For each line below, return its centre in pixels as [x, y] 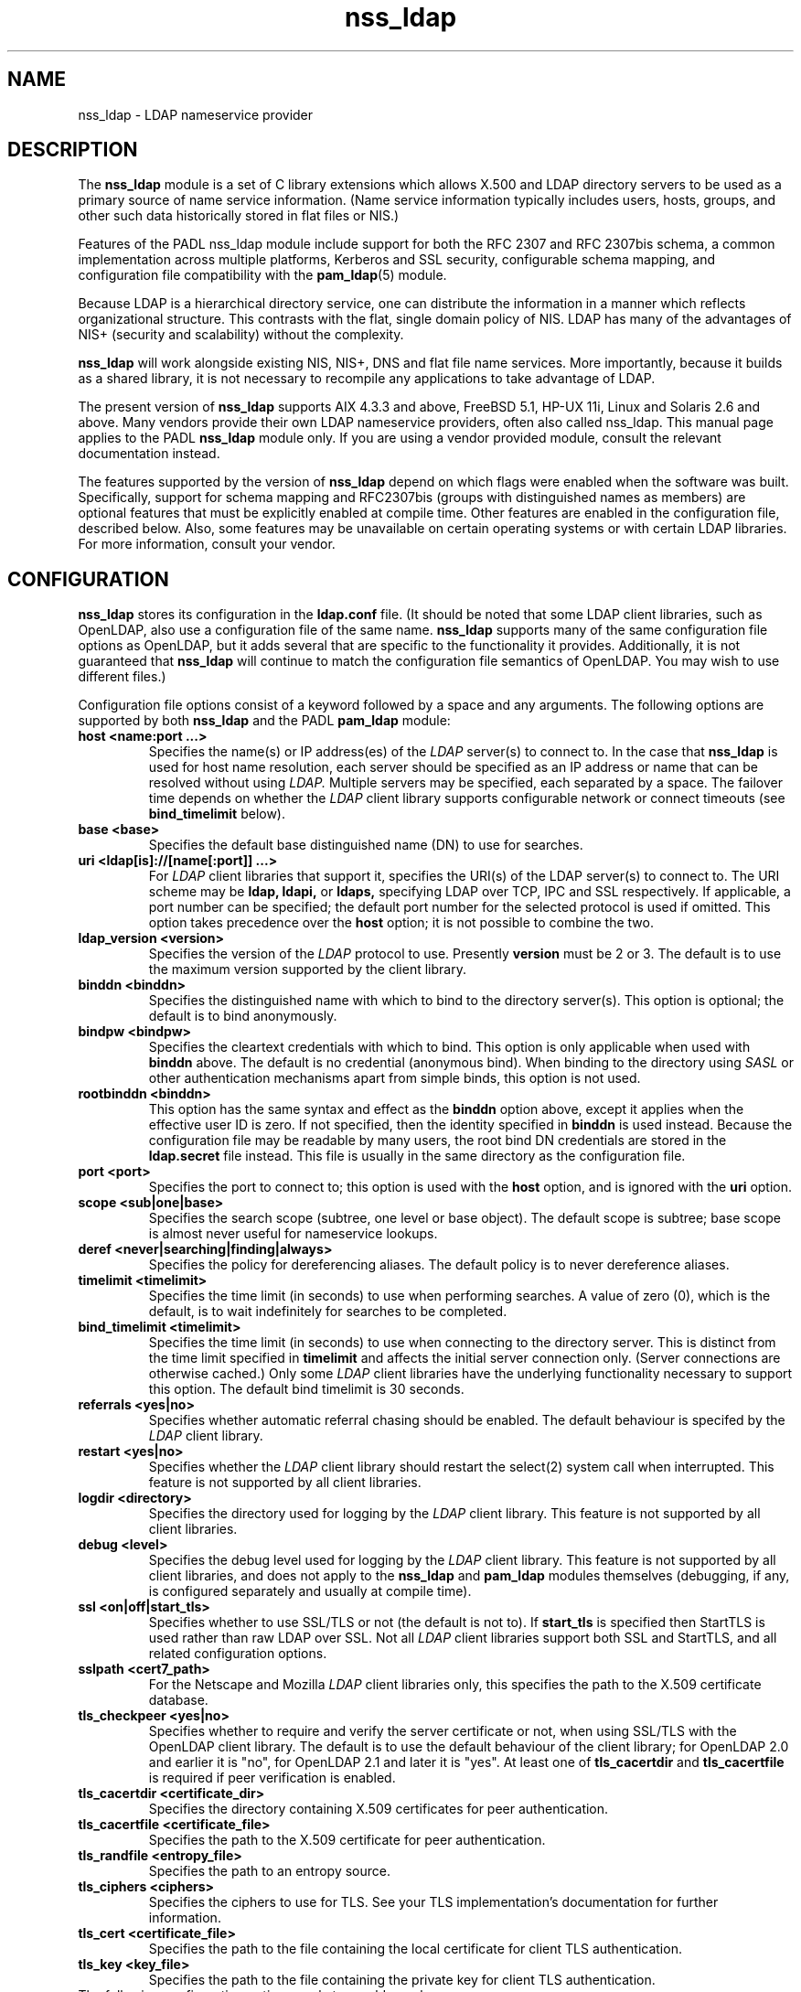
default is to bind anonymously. [243, 1016]
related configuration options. [238, 1654]
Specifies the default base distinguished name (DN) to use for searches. [366, 845]
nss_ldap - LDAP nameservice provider [196, 114]
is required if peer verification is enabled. [272, 1778]
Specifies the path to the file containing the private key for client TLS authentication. [402, 1980]
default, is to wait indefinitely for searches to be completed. [328, 1312]
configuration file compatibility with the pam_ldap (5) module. [262, 275]
